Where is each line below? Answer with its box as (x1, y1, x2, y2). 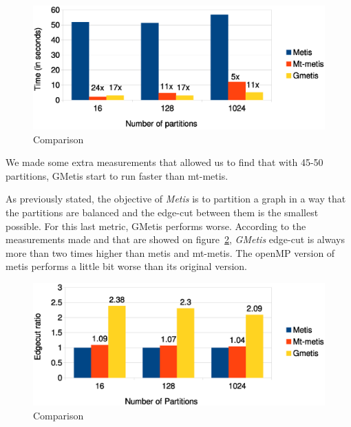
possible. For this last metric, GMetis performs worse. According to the (6, 218, 306, 233)
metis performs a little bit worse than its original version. (6, 259, 247, 273)
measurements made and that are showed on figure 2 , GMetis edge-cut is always (6, 232, 345, 247)
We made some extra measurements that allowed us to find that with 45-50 (6, 155, 323, 169)
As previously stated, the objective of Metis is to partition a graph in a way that (6, 191, 346, 206)
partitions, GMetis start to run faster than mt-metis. (6, 168, 228, 183)
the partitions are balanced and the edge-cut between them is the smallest (6, 205, 319, 220)
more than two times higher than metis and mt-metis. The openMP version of (6, 245, 335, 260)
